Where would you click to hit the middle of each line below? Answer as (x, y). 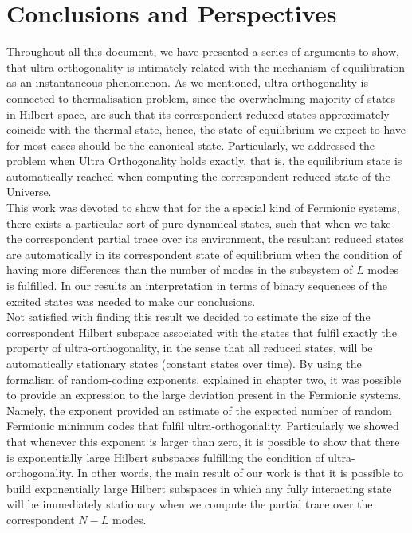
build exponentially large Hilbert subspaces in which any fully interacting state (199, 488)
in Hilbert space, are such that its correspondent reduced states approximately (198, 114)
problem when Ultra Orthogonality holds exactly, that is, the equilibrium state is (204, 161)
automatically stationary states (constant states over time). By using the (184, 363)
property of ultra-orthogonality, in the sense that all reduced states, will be (190, 348)
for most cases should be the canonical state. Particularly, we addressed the (191, 145)
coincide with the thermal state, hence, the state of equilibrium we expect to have (206, 129)
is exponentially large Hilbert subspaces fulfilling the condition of (165, 457)
